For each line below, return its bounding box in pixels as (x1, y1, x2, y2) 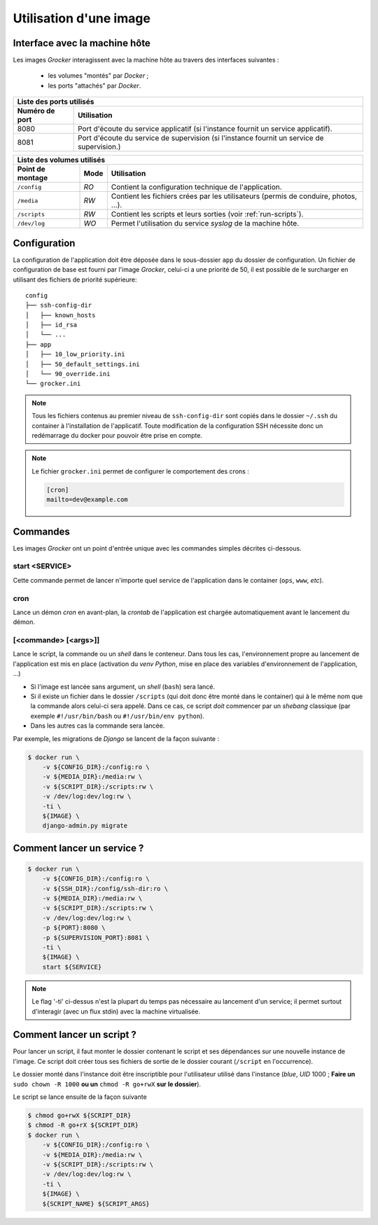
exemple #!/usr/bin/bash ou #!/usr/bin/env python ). (30, 712, 204, 720)
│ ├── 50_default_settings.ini (25, 360, 140, 368)
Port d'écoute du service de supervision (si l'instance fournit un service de (77, 133, 324, 143)
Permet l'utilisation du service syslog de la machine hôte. (111, 219, 300, 228)
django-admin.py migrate (42, 822, 128, 830)
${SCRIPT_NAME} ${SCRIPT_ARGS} (42, 1200, 150, 1207)
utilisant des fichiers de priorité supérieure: (13, 275, 137, 284)
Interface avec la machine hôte (13, 37, 150, 49)
